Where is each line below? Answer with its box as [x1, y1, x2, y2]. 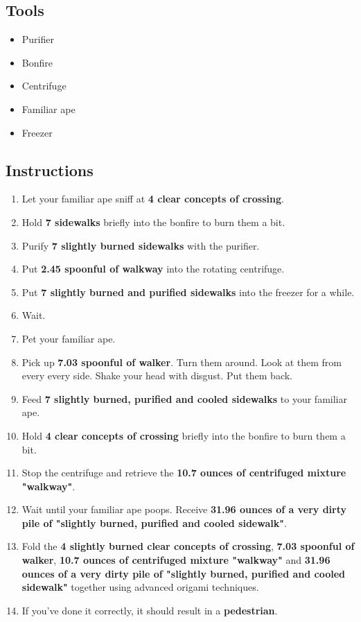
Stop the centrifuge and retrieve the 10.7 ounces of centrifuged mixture [21, 465, 346, 480]
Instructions [6, 159, 94, 180]
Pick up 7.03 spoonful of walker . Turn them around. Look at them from [21, 354, 342, 369]
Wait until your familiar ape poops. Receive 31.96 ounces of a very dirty [21, 502, 347, 517]
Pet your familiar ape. [21, 331, 116, 345]
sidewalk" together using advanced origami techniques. [21, 580, 259, 594]
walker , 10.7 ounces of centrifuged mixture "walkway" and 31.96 [21, 553, 331, 567]
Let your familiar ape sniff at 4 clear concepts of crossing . [21, 191, 284, 206]
